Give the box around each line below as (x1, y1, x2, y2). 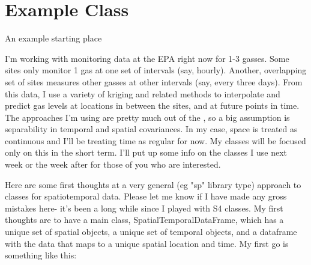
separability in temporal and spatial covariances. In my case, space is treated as (5, 123, 298, 135)
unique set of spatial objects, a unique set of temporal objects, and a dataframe (5, 225, 297, 238)
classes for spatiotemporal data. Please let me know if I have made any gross (5, 190, 287, 203)
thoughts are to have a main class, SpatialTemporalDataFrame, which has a (5, 213, 284, 226)
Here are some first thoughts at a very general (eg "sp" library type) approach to (5, 178, 301, 190)
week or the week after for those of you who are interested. (5, 158, 221, 171)
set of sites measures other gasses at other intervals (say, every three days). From (5, 75, 303, 88)
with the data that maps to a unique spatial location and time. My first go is (5, 237, 289, 249)
